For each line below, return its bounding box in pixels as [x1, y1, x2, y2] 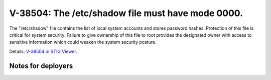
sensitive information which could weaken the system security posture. [9, 39, 157, 45]
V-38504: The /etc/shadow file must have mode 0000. [9, 8, 243, 19]
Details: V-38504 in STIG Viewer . [9, 48, 78, 54]
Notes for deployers [9, 61, 73, 70]
